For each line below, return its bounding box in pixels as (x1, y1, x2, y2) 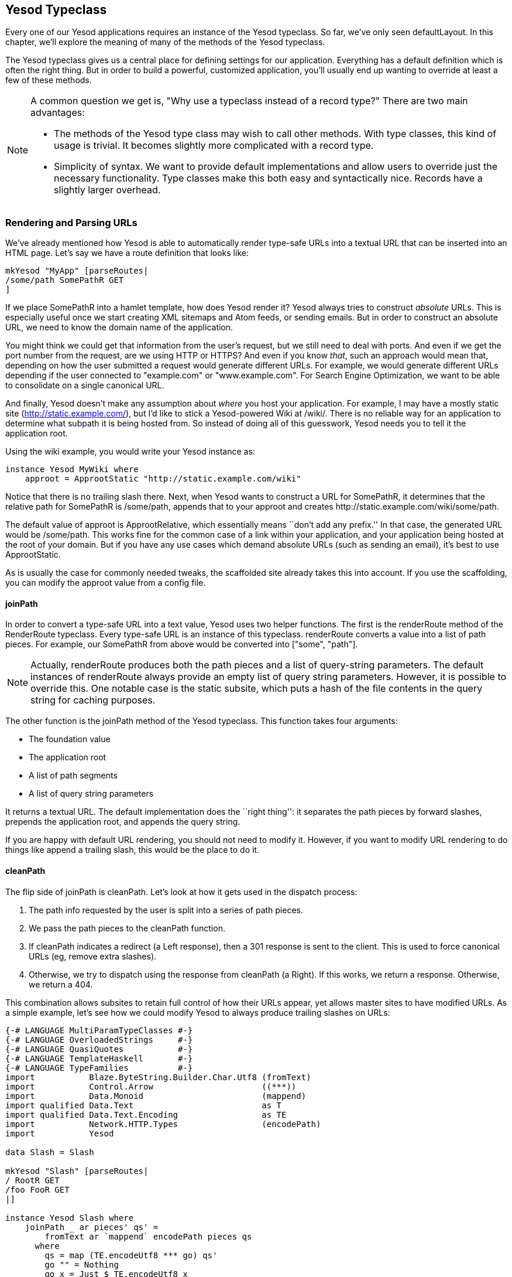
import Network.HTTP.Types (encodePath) (5, 1119, 321, 1129)
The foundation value (29, 734, 111, 745)
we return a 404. (29, 979, 93, 989)
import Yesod (5, 1128, 114, 1138)
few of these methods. (5, 75, 92, 86)
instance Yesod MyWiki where (5, 465, 139, 474)
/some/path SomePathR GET (5, 275, 124, 285)
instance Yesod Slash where (5, 1213, 134, 1223)
